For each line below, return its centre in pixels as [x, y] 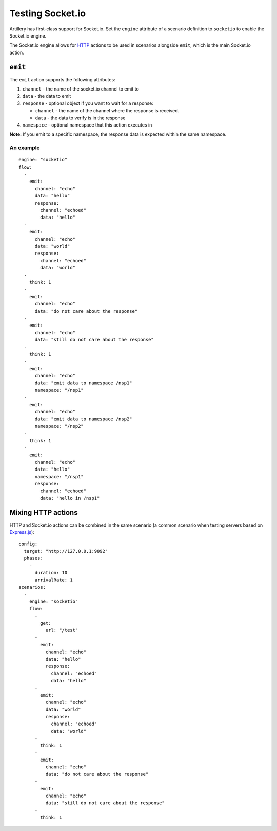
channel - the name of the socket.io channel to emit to [81, 89]
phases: [33, 558]
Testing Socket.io [48, 13]
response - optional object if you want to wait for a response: [88, 103]
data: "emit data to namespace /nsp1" [84, 383]
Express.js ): [22, 532]
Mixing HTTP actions [44, 512]
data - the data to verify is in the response [80, 118]
